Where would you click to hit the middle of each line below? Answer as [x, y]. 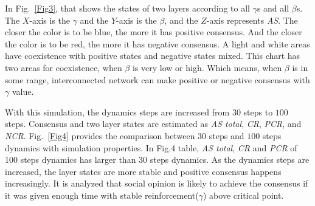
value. [23, 91]
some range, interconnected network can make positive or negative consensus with [157, 79]
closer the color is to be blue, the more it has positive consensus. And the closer [154, 32]
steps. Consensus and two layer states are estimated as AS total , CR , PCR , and [153, 124]
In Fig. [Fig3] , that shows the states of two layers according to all [127, 8]
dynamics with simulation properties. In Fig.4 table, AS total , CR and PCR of [151, 147]
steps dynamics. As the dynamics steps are [230, 160]
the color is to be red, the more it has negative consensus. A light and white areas [157, 43]
